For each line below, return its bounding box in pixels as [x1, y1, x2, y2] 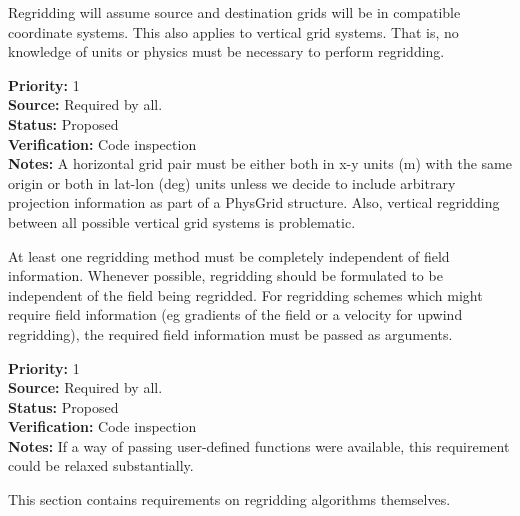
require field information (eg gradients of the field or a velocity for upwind [8, 304, 463, 325]
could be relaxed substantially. [8, 455, 194, 476]
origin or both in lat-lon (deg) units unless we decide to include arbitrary [8, 172, 456, 193]
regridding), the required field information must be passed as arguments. [8, 323, 453, 344]
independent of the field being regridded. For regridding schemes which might [8, 284, 483, 305]
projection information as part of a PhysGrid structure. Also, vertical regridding [8, 192, 500, 213]
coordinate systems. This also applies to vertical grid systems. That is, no [8, 21, 459, 42]
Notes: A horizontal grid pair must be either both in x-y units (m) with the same [8, 153, 512, 174]
